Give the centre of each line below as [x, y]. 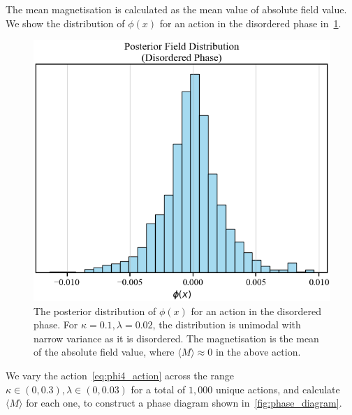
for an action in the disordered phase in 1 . [250, 23]
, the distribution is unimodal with [227, 325]
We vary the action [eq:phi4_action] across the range [120, 375]
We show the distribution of [65, 23]
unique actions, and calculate [278, 389]
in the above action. [258, 352]
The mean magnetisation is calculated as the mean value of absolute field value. [176, 9]
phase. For [56, 325]
